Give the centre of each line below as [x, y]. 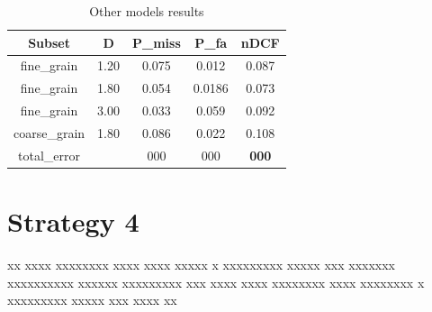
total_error [49, 155]
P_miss [157, 42]
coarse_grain [49, 132]
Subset [49, 42]
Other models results [147, 11]
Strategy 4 [73, 221]
